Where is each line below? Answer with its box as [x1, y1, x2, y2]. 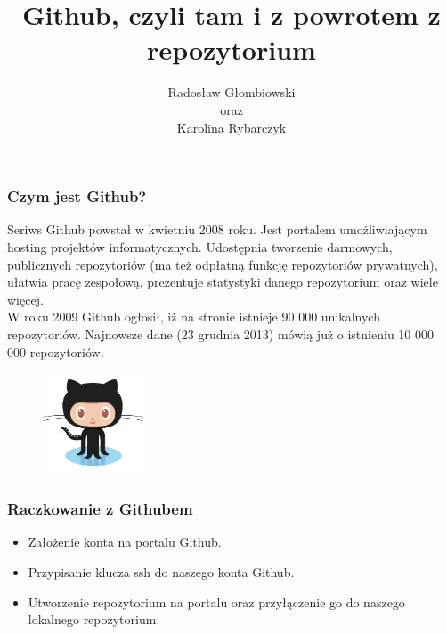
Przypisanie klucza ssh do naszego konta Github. [28, 562, 295, 581]
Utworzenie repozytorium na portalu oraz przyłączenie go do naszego [28, 592, 405, 611]
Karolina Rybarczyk [176, 118, 287, 136]
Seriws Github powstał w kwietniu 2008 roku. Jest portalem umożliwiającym [7, 220, 427, 239]
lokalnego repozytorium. [28, 610, 160, 629]
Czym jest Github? [7, 185, 147, 207]
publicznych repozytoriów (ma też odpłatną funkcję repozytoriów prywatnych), [7, 255, 438, 273]
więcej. [7, 289, 44, 308]
